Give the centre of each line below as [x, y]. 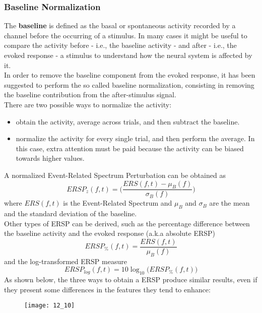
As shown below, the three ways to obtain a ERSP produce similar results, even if [131, 279]
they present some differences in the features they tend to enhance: [107, 289]
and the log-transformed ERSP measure [65, 261]
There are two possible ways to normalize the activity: [88, 104]
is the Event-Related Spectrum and [118, 203]
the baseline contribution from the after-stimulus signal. [90, 95]
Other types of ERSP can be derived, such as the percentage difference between [127, 223]
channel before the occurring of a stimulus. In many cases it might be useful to [126, 35]
